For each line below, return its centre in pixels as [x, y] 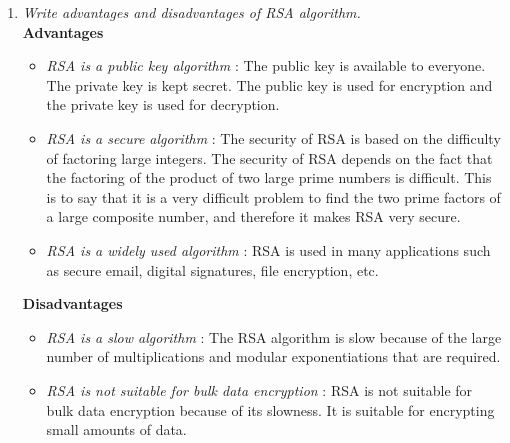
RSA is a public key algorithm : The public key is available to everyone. [266, 65]
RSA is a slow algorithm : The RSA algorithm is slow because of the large [274, 336]
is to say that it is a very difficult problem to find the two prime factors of [273, 196]
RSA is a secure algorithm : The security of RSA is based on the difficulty [273, 137]
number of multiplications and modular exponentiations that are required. [273, 356]
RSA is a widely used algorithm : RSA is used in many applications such [268, 249]
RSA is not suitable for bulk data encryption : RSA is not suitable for [259, 389]
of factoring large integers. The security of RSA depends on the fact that [269, 157]
